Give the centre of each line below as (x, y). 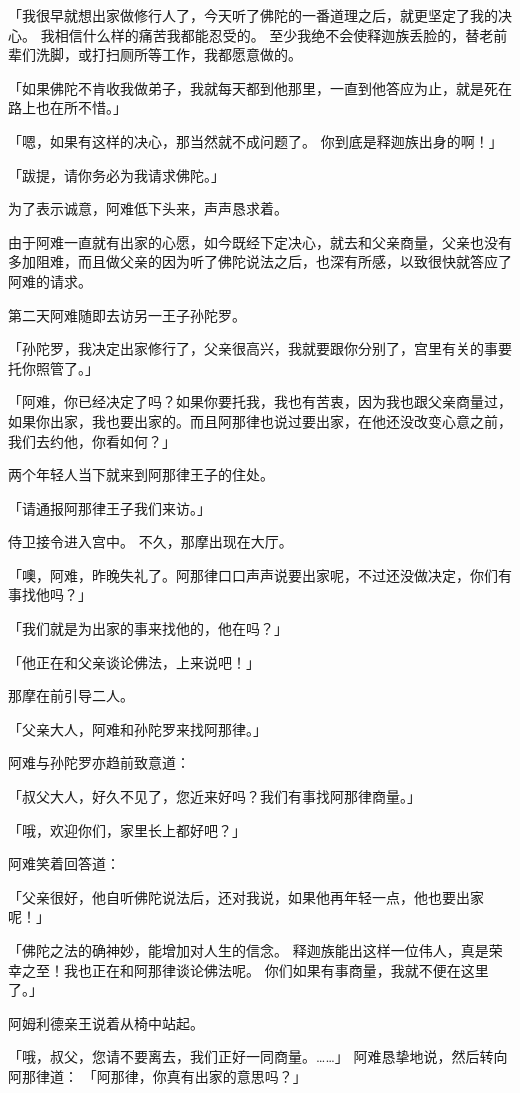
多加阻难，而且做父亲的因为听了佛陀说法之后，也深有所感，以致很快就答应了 (260, 261)
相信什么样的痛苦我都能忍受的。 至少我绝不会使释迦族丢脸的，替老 (274, 34)
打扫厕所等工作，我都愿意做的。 (196, 54)
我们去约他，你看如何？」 (92, 440)
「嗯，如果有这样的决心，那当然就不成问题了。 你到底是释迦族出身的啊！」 (255, 140)
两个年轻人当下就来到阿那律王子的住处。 (141, 474)
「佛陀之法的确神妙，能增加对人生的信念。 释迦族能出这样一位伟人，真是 (248, 950)
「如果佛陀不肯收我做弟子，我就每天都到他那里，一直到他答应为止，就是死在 (260, 87)
